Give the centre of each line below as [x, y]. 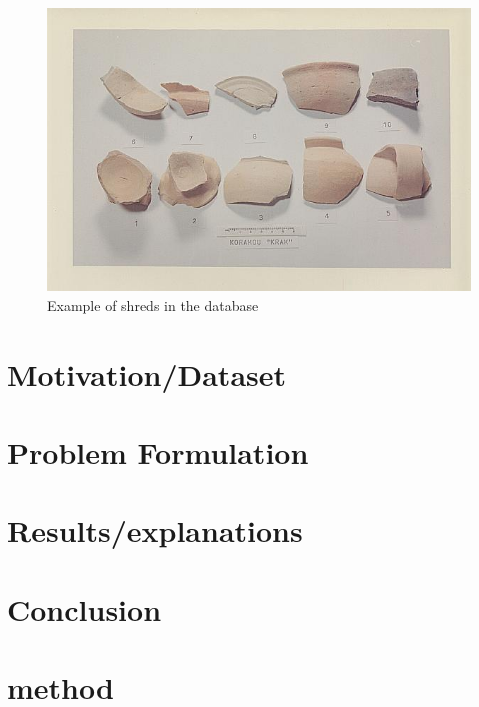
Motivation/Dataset [147, 373]
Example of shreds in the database [153, 304]
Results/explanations [155, 530]
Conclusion [84, 608]
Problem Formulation [158, 452]
